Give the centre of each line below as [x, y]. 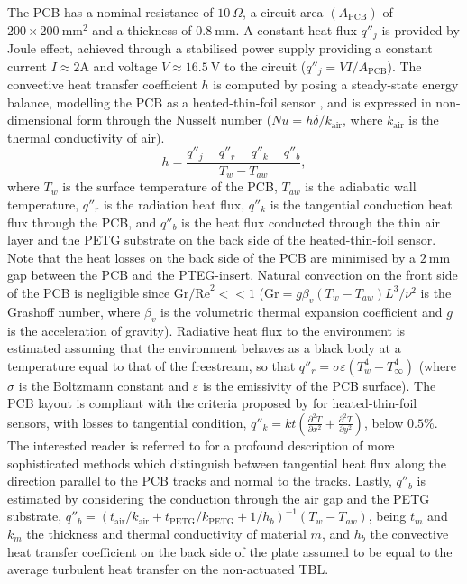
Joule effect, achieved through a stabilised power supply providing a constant [220, 48]
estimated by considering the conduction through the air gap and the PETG [219, 498]
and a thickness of [142, 29]
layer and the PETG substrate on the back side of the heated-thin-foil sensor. [222, 240]
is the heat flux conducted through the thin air [311, 222]
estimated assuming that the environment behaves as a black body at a [204, 348]
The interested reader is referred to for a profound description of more [201, 445]
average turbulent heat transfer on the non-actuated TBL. [168, 569]
